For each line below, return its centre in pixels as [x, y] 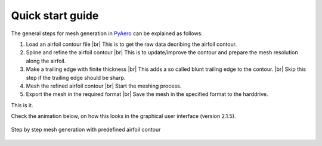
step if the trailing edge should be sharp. [76, 77]
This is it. [22, 105]
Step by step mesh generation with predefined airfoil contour [86, 130]
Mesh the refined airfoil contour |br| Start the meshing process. [104, 86]
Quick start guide [55, 15]
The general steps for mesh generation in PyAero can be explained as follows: [107, 33]
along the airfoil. [46, 61]
